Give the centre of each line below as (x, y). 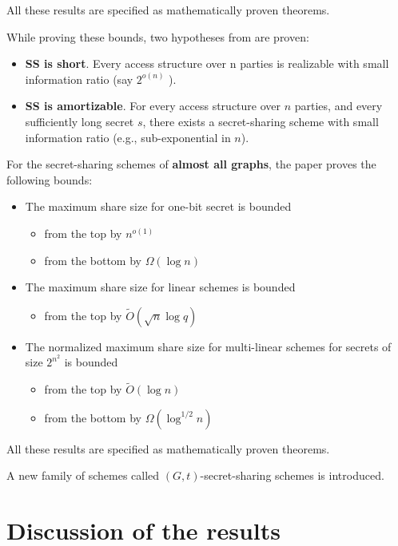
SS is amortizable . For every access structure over (153, 106)
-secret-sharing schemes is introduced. (292, 475)
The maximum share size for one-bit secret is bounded (158, 206)
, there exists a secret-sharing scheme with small (261, 121)
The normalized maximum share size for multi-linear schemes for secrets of (208, 346)
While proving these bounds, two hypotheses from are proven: (158, 36)
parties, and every (338, 106)
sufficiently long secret (80, 121)
